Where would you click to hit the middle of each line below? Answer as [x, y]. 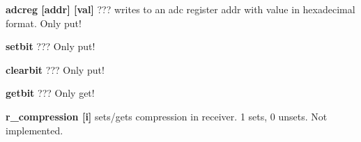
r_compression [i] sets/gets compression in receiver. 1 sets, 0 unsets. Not [167, 116]
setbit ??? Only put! [51, 46]
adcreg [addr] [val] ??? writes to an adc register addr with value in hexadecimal [180, 9]
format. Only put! [44, 23]
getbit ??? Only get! [50, 93]
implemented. [34, 130]
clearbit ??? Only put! [55, 69]
